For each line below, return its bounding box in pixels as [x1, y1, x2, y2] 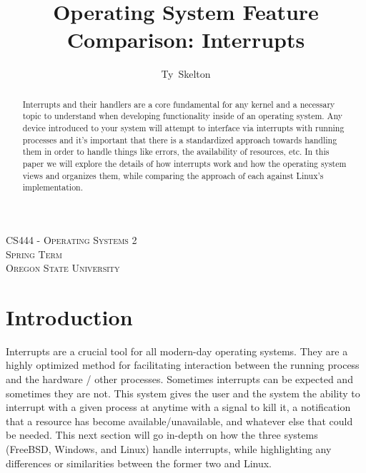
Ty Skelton [161, 66, 211, 81]
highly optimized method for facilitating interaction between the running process [6, 357, 360, 372]
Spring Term [6, 246, 63, 261]
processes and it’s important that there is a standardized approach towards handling [22, 133, 337, 146]
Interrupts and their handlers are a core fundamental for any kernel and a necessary [22, 98, 335, 110]
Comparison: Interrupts [66, 25, 305, 54]
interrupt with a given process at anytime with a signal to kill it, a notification [6, 400, 351, 414]
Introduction [6, 302, 133, 331]
